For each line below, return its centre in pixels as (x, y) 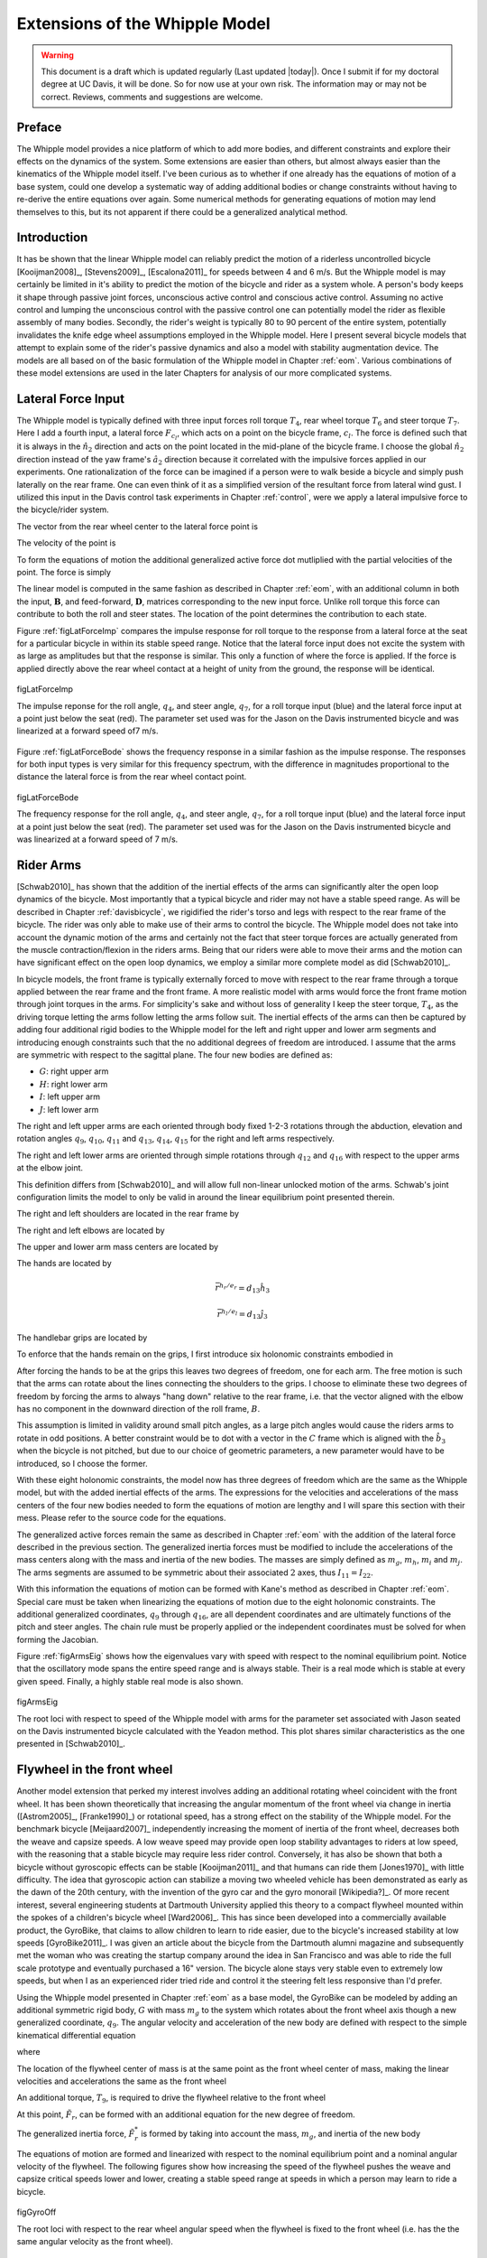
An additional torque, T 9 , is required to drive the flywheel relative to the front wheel (171, 2099)
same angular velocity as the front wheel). (95, 2242)
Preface (39, 127)
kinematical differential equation (76, 2035)
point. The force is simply (64, 572)
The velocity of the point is (66, 543)
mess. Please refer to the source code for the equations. (121, 1518)
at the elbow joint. (50, 1168)
